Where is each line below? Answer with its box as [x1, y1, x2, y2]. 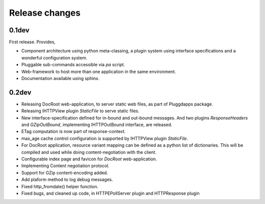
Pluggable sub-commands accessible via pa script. [21, 62, 125, 68]
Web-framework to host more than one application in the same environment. [21, 69, 176, 75]
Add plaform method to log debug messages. [21, 177, 113, 182]
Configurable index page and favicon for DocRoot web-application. [21, 156, 157, 162]
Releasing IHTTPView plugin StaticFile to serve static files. [21, 108, 140, 114]
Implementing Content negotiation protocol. [21, 163, 110, 169]
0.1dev [9, 26, 29, 34]
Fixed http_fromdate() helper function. [21, 183, 99, 189]
